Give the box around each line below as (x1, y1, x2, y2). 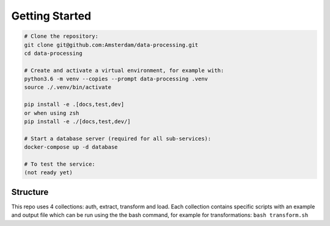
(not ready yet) (24, 169, 73, 176)
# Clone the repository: (24, 33, 99, 40)
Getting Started (11, 9, 92, 23)
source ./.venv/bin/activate (24, 84, 112, 91)
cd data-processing (24, 49, 82, 57)
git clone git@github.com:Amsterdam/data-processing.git (24, 41, 199, 48)
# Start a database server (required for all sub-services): (24, 135, 211, 142)
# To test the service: (24, 161, 96, 168)
